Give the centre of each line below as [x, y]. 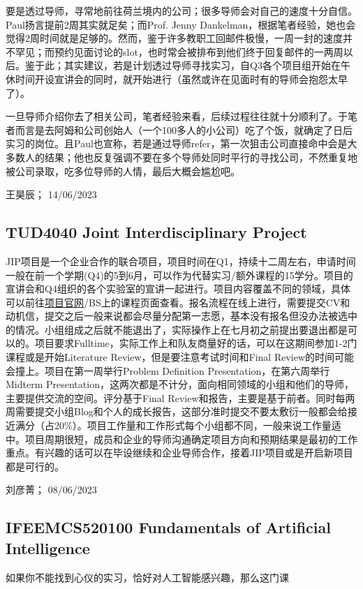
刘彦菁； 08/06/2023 [51, 490]
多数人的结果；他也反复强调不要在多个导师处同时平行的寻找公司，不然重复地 [181, 157]
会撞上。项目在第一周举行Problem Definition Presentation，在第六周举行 [168, 370]
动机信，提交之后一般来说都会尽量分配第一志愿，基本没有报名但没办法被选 [177, 316]
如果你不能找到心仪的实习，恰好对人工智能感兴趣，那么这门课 [147, 577]
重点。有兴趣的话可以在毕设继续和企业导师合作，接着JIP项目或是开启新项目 [179, 453]
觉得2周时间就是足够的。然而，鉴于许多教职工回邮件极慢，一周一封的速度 [174, 38]
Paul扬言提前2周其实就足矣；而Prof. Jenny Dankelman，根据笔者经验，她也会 [181, 24]
